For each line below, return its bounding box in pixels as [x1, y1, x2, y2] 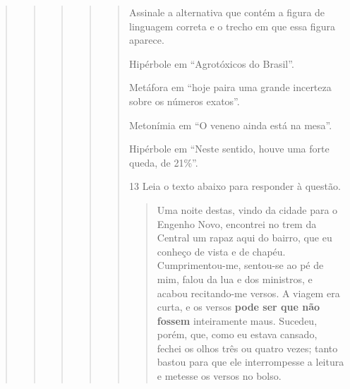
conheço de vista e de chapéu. [157, 244, 286, 258]
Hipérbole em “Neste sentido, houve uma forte [128, 141, 330, 156]
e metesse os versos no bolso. [157, 369, 282, 383]
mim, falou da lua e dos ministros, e [157, 271, 313, 286]
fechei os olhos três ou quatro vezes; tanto [157, 340, 338, 355]
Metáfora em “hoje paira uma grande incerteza [128, 80, 332, 95]
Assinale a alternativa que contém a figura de [128, 5, 325, 19]
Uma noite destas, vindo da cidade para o [157, 202, 338, 217]
